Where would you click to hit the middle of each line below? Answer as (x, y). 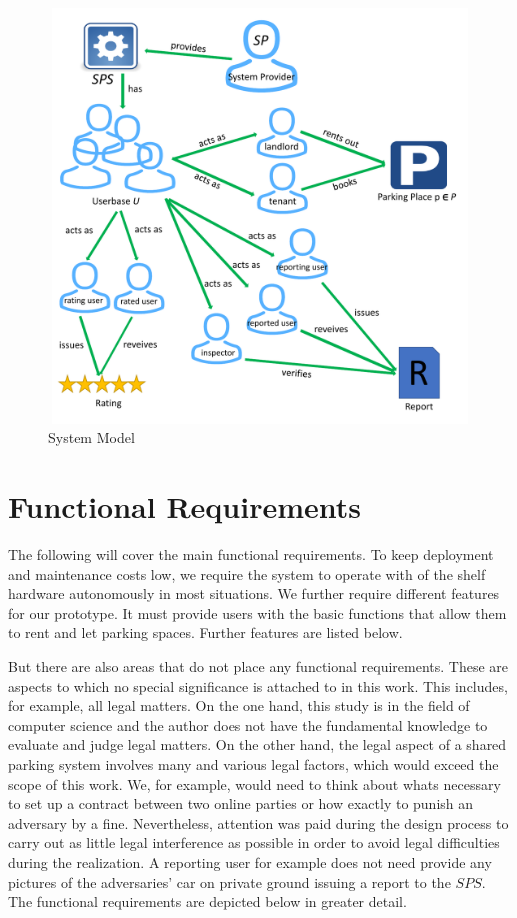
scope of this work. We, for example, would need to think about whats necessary (254, 783)
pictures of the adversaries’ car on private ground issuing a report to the (229, 881)
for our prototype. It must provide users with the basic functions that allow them (257, 612)
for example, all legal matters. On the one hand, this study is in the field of (239, 705)
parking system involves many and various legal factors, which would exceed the (253, 763)
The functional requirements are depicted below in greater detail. (207, 901)
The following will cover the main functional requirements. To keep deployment (251, 554)
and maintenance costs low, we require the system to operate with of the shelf (247, 573)
